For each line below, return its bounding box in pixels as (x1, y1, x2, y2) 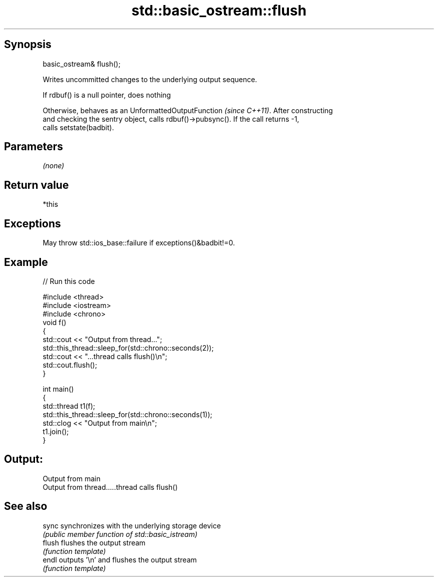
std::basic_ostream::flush (131, 2, 306, 19)
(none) (42, 161, 64, 170)
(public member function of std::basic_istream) (42, 529, 197, 538)
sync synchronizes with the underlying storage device (42, 521, 221, 530)
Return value (4, 178, 69, 191)
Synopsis (4, 38, 51, 51)
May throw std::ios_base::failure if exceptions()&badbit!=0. (42, 238, 235, 247)
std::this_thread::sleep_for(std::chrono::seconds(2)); (42, 343, 214, 352)
